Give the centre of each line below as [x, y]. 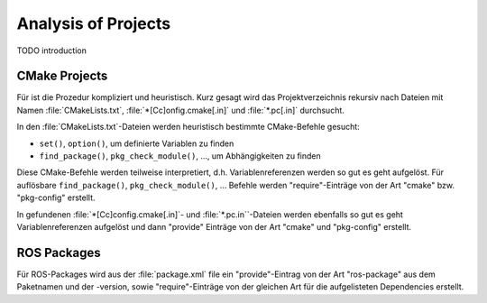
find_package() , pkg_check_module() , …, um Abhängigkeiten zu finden [180, 156]
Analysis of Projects [94, 23]
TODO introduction [52, 50]
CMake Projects [62, 76]
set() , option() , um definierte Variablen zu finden [137, 143]
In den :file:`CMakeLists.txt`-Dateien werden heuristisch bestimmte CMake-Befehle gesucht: [188, 127]
